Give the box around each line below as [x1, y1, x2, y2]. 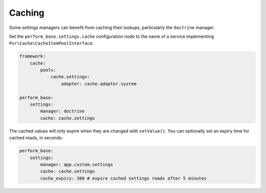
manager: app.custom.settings [40, 162, 113, 167]
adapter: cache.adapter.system [61, 81, 136, 86]
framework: [19, 54, 46, 59]
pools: [40, 67, 56, 73]
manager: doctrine [40, 109, 85, 114]
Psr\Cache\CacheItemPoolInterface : [9, 40, 94, 46]
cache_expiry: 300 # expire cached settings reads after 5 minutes [40, 175, 207, 181]
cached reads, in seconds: [9, 135, 63, 141]
